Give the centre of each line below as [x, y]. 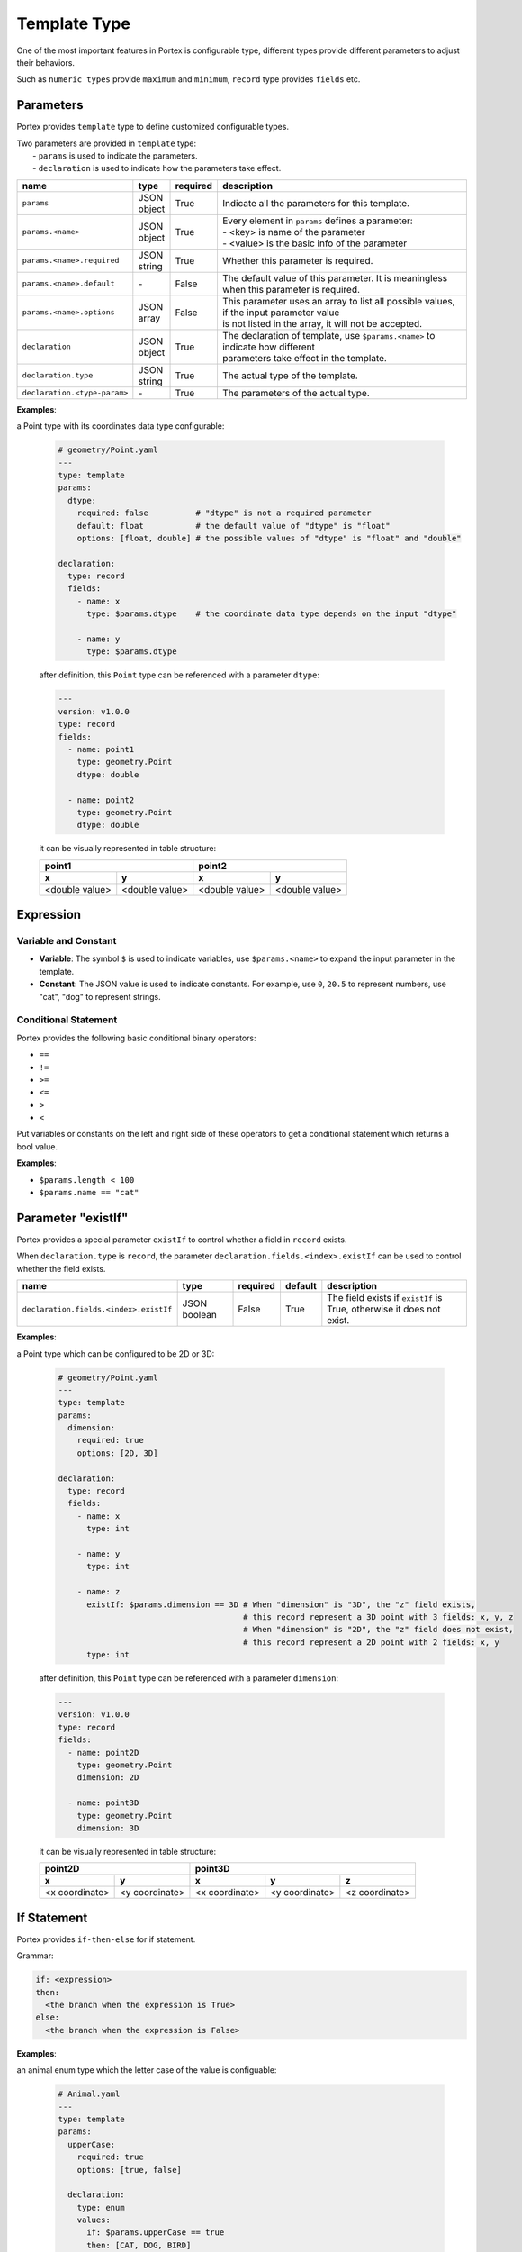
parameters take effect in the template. [304, 358]
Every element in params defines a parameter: [317, 221]
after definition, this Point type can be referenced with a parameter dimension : [189, 1678]
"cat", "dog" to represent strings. [100, 996]
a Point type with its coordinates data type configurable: [121, 426]
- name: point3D [103, 1803]
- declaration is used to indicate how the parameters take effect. [157, 168]
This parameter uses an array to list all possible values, [338, 301]
